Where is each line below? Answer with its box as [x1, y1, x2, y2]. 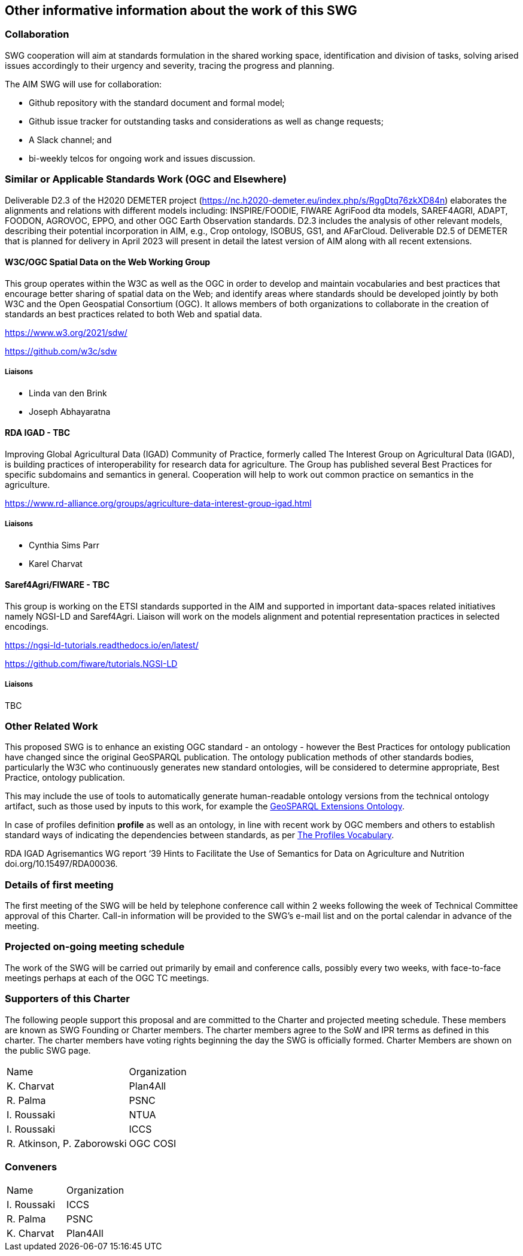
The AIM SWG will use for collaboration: [5, 78, 162, 89]
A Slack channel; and [29, 134, 112, 145]
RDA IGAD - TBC [5, 427, 71, 438]
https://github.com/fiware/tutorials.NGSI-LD [5, 658, 178, 669]
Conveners [5, 1160, 57, 1173]
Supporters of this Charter [5, 993, 130, 1005]
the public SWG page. [5, 1045, 91, 1055]
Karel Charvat [29, 558, 83, 569]
